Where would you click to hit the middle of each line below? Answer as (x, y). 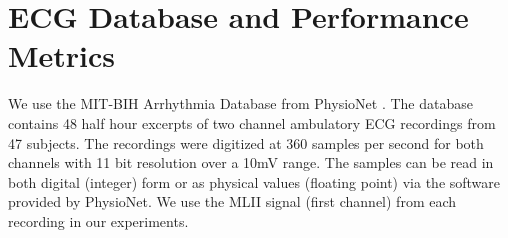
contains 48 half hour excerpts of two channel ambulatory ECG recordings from (252, 122)
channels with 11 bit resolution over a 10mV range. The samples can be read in (251, 162)
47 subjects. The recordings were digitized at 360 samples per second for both (246, 142)
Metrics (62, 55)
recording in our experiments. (98, 220)
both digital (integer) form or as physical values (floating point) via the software (254, 181)
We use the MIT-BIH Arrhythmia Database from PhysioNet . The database (240, 103)
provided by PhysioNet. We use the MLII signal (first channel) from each (232, 201)
